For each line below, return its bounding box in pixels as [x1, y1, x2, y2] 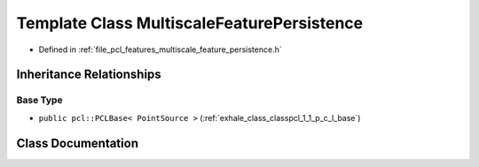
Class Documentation [16, 135, 139, 150]
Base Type [16, 94, 63, 106]
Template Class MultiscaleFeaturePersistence [16, 13, 364, 33]
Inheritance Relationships [16, 67, 161, 82]
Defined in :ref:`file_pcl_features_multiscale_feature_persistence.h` [38, 44, 283, 55]
